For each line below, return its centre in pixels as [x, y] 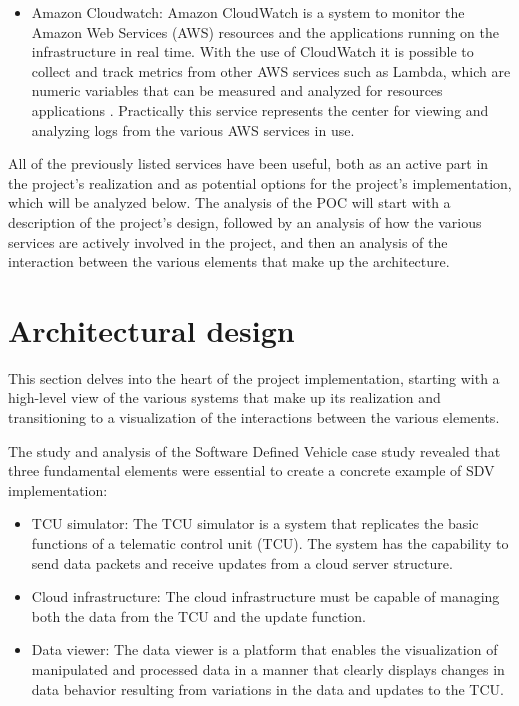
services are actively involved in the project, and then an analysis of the [228, 241]
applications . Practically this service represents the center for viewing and [260, 109]
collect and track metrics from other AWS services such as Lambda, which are [271, 70]
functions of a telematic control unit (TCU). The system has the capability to [270, 543]
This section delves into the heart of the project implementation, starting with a [254, 377]
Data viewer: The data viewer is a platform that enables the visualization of [264, 649]
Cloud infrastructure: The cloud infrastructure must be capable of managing [265, 596]
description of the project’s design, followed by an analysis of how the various [245, 221]
